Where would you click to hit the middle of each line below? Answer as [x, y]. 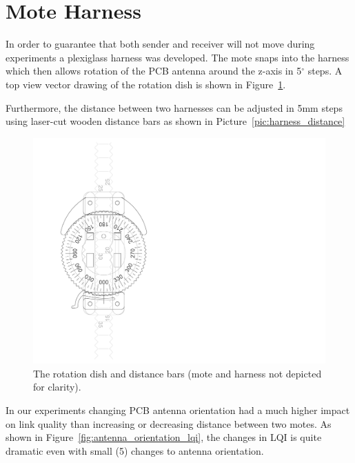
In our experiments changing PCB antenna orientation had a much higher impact [178, 410]
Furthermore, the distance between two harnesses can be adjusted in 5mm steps [174, 107]
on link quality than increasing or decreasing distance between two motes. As [169, 423]
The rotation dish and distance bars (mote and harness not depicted [177, 373]
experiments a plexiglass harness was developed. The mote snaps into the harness [177, 57]
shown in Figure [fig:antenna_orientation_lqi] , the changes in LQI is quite [164, 437]
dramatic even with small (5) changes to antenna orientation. [135, 450]
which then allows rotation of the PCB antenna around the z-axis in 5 [154, 71]
